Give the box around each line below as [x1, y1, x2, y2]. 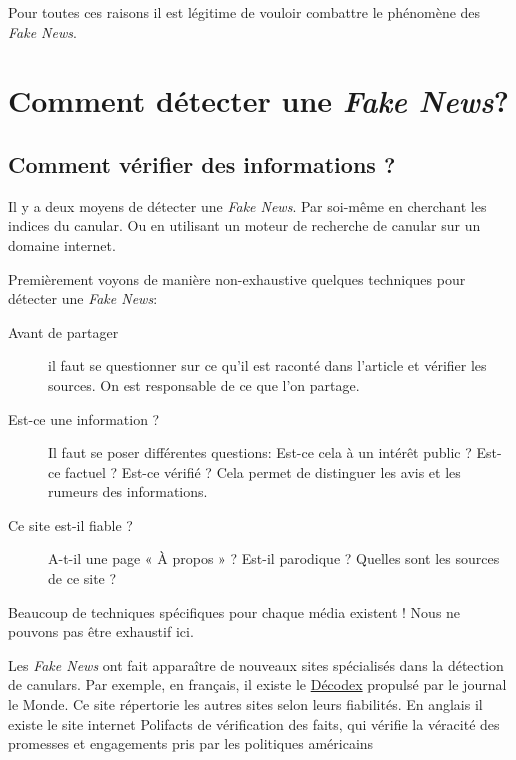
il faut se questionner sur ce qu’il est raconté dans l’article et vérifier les [48, 355, 487, 376]
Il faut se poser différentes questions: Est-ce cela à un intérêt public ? [48, 442, 472, 463]
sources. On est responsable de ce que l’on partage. [48, 374, 360, 395]
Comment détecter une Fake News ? [8, 80, 509, 122]
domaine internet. [8, 234, 116, 255]
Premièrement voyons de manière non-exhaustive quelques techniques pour [8, 268, 466, 289]
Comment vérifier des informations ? [8, 148, 396, 179]
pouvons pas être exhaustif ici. [8, 621, 194, 642]
